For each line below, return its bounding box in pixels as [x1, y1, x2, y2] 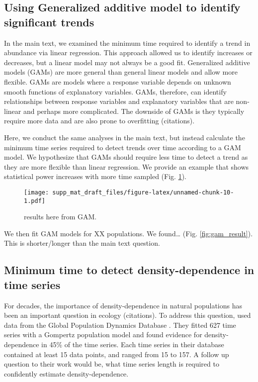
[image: [24, 189, 49, 196]
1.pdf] [24, 197, 45, 204]
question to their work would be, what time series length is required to [4, 359, 219, 369]
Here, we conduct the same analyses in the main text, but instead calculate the [4, 132, 245, 142]
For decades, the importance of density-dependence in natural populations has [4, 300, 242, 310]
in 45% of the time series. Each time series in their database [41, 339, 224, 349]
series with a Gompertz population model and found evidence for [4, 329, 202, 340]
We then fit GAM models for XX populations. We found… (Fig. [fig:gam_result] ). [4, 228, 253, 238]
